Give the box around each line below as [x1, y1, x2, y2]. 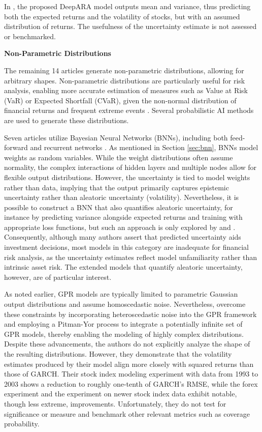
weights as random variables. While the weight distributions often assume [4, 152, 233, 162]
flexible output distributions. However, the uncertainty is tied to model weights [4, 171, 250, 182]
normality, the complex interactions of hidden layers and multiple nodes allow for [4, 162, 257, 172]
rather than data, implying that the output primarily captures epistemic [4, 182, 229, 192]
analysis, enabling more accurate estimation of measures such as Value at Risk [4, 85, 248, 96]
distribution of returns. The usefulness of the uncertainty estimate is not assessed [4, 21, 257, 32]
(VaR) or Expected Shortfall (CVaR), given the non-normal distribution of [4, 95, 237, 105]
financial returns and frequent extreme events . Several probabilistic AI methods [4, 105, 254, 116]
